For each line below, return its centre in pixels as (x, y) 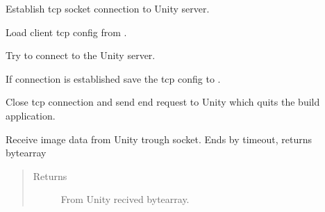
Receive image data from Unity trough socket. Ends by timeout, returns (159, 139)
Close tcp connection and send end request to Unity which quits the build (163, 102)
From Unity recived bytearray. (125, 199)
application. (31, 115)
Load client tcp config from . (66, 32)
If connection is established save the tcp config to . (113, 78)
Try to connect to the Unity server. (81, 55)
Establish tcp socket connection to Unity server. (108, 8)
